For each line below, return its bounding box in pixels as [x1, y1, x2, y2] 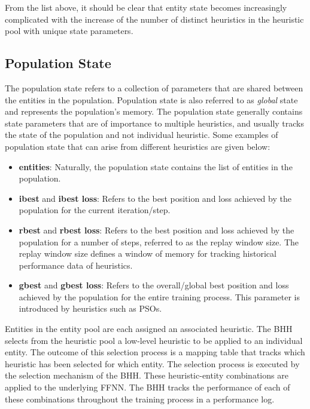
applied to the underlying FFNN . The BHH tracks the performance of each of [5, 381, 290, 393]
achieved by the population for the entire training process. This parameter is [19, 290, 300, 303]
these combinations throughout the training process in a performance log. [5, 392, 275, 405]
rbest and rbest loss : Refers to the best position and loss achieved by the [19, 223, 294, 236]
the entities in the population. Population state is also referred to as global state [5, 93, 298, 106]
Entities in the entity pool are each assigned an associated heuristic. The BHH [5, 322, 293, 335]
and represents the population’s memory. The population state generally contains [5, 105, 303, 118]
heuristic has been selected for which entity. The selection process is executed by [5, 357, 300, 370]
